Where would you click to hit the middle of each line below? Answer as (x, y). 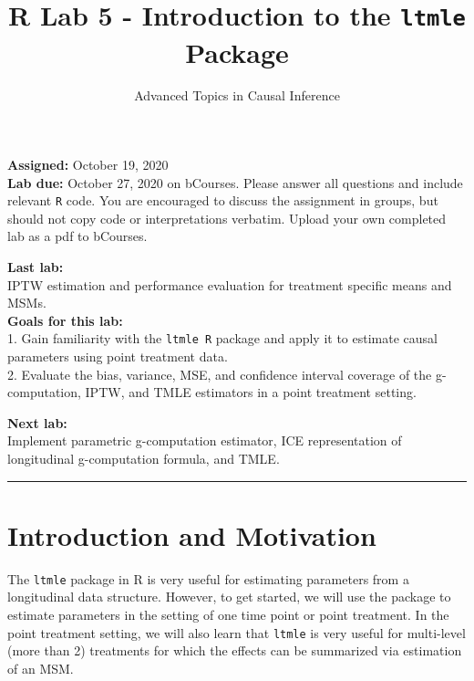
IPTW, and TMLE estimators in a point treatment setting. (251, 392)
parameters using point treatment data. (118, 356)
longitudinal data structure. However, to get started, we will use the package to (229, 597)
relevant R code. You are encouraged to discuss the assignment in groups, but (223, 200)
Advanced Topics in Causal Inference (237, 95)
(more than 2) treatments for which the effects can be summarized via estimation (235, 650)
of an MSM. (41, 668)
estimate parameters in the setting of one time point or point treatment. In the (228, 615)
